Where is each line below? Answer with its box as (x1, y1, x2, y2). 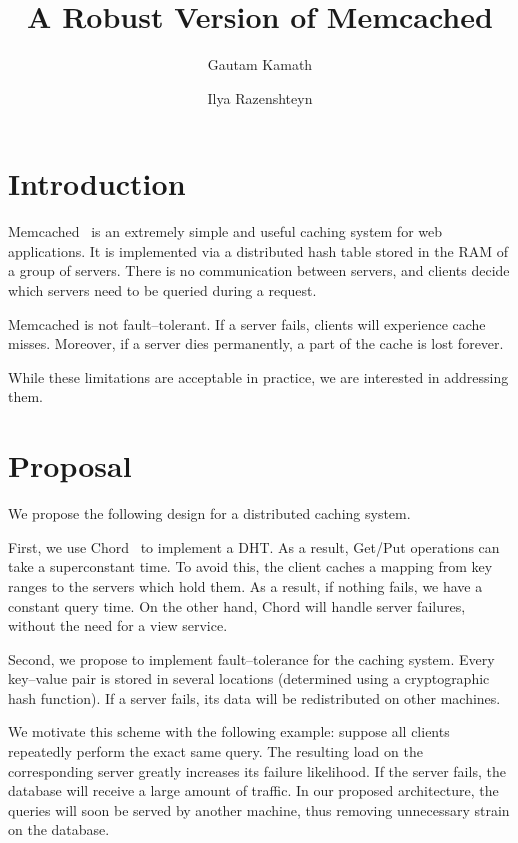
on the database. (8, 819, 110, 840)
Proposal (8, 445, 132, 486)
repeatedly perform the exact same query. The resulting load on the (8, 741, 423, 762)
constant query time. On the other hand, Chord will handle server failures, (8, 595, 466, 616)
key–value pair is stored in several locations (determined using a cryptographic (8, 668, 490, 689)
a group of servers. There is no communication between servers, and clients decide (8, 260, 510, 281)
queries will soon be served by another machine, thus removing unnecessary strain (8, 799, 510, 820)
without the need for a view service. (8, 615, 228, 636)
